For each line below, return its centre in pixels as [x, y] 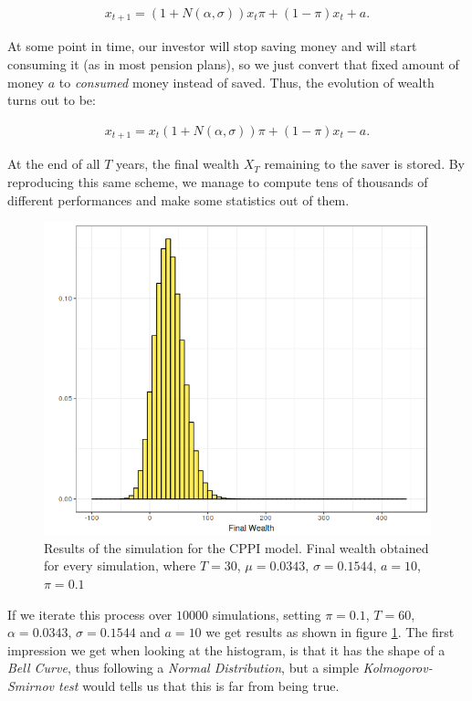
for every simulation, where [120, 565]
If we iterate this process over [90, 614]
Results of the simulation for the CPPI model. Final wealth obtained [236, 547]
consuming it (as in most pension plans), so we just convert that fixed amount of [233, 64]
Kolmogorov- [398, 668]
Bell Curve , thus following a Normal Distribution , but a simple [183, 668]
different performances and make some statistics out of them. [178, 199]
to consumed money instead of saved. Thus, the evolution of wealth [246, 82]
